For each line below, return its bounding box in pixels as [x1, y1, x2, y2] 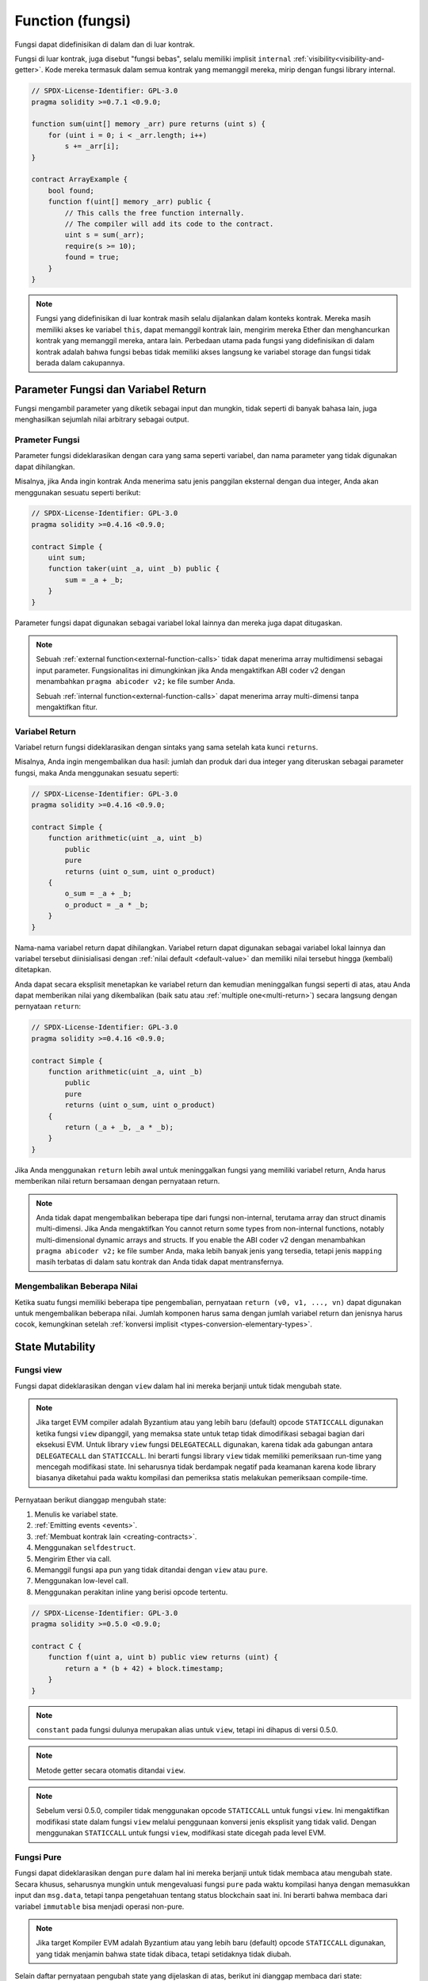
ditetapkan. [14, 965, 52, 975]
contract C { [31, 1641, 82, 1651]
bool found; [48, 186, 95, 195]
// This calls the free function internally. [64, 208, 245, 217]
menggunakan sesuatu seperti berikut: [14, 487, 141, 497]
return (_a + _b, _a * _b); [64, 1122, 174, 1132]
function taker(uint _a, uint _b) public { [48, 564, 220, 574]
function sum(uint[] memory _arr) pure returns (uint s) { [31, 120, 266, 128]
